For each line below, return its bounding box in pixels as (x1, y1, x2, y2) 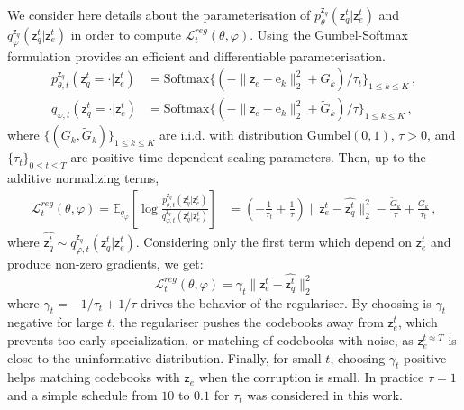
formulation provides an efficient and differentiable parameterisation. (7, 46, 386, 65)
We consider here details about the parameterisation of (7, 5, 311, 23)
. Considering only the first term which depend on (135, 232, 413, 251)
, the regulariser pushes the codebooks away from (111, 313, 384, 332)
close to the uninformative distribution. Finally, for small (7, 348, 322, 367)
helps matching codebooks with (7, 368, 180, 387)
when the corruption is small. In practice (198, 368, 424, 387)
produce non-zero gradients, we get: (7, 253, 204, 272)
